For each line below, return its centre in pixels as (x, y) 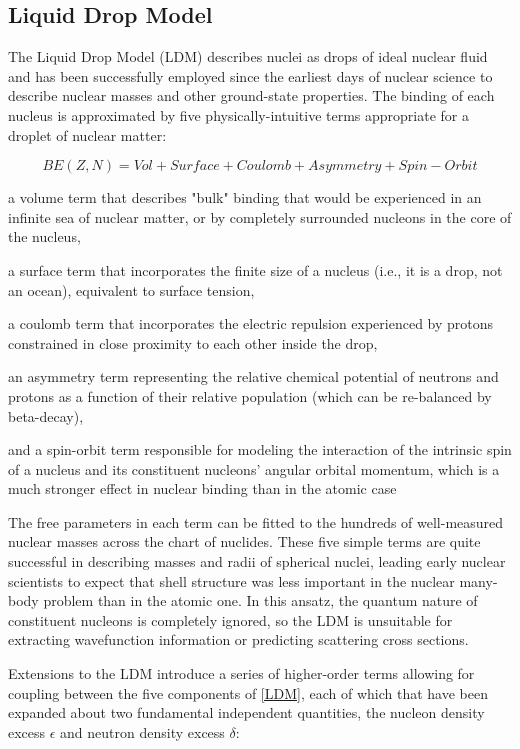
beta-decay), (46, 415)
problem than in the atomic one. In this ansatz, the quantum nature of (260, 600)
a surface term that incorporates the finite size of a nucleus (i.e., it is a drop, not (255, 269)
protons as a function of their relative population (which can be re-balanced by (250, 395)
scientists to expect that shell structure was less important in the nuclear (231, 580)
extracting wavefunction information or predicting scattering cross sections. (238, 639)
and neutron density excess (142, 731)
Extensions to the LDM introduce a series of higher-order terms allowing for (241, 673)
